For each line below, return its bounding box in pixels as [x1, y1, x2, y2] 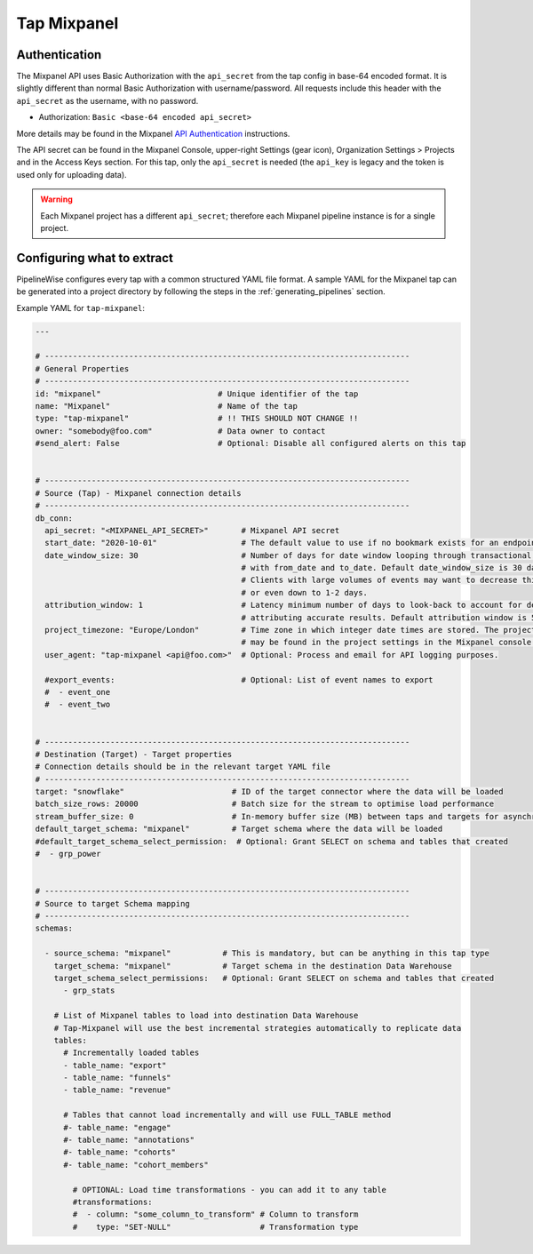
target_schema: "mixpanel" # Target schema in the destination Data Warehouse [53, 961, 452, 970]
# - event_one [44, 687, 111, 697]
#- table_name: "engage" [63, 1122, 172, 1132]
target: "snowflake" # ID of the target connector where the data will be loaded [35, 787, 504, 797]
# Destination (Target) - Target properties [35, 749, 233, 759]
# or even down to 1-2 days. [241, 587, 369, 597]
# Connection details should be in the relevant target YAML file [35, 762, 330, 772]
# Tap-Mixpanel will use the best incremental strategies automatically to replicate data [53, 1023, 462, 1033]
